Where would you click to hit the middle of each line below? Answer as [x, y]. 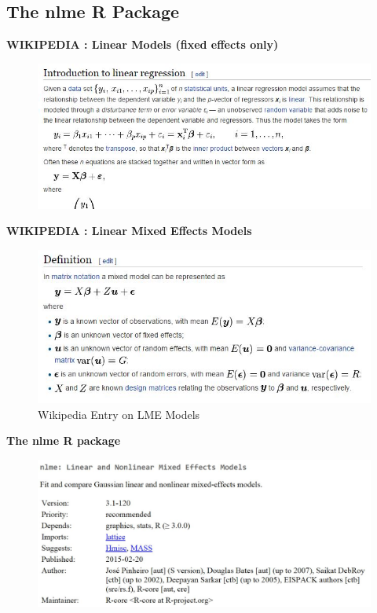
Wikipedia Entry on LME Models [119, 414]
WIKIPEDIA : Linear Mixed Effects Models [129, 231]
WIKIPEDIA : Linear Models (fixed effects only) [143, 44]
